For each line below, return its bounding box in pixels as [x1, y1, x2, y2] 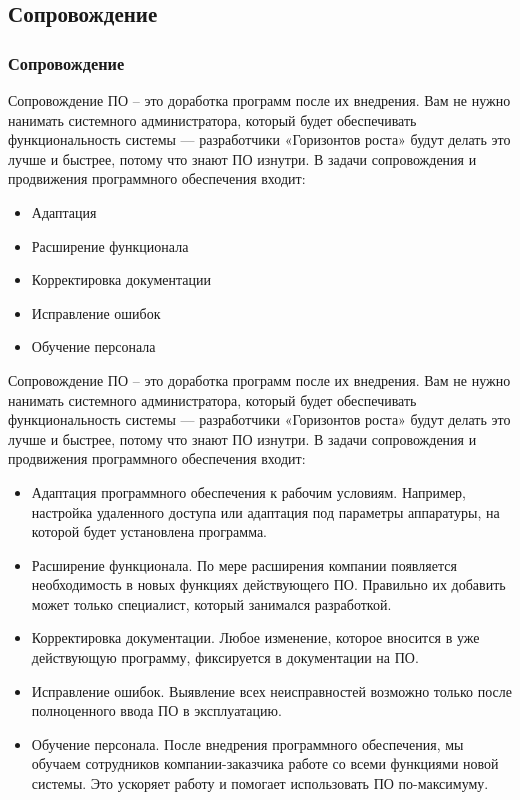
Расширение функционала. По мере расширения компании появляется [31, 554, 457, 575]
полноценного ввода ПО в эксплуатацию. [31, 700, 282, 721]
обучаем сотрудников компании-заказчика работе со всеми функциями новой [31, 753, 499, 774]
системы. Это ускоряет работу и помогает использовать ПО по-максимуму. [31, 773, 489, 794]
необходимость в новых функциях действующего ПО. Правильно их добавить [31, 574, 506, 595]
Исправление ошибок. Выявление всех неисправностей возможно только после [31, 680, 512, 701]
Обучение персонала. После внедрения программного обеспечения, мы [31, 733, 464, 754]
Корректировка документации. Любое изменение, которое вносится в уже [31, 627, 480, 648]
